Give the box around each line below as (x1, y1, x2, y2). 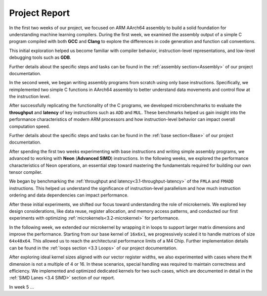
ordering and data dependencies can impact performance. (9, 192, 129, 198)
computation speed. (9, 123, 50, 129)
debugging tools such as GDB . (9, 54, 71, 60)
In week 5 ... (9, 284, 34, 290)
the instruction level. (9, 94, 51, 99)
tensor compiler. (9, 169, 43, 175)
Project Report (9, 7, 70, 18)
